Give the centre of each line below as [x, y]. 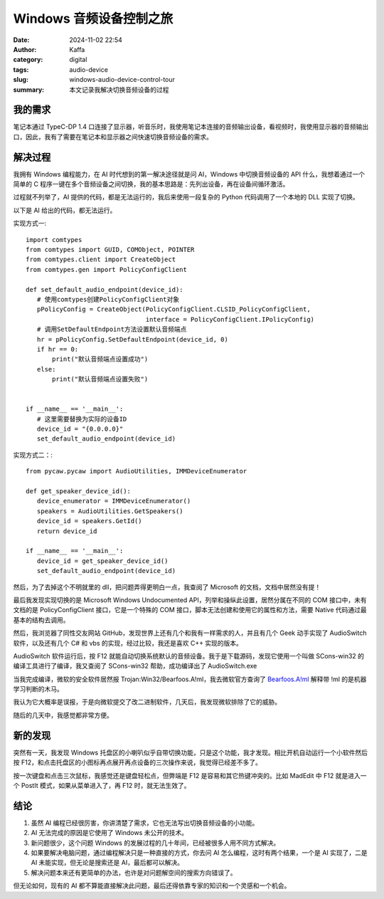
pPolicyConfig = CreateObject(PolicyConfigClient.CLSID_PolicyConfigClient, [174, 309]
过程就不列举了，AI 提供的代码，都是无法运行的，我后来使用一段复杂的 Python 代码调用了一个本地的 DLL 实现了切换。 [186, 197]
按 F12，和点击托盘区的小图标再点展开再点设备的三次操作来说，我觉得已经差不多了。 [138, 762]
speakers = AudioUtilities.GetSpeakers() [110, 511]
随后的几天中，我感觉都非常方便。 [63, 715]
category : [28, 60]
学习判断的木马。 [38, 689]
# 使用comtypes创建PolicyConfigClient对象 [108, 299]
